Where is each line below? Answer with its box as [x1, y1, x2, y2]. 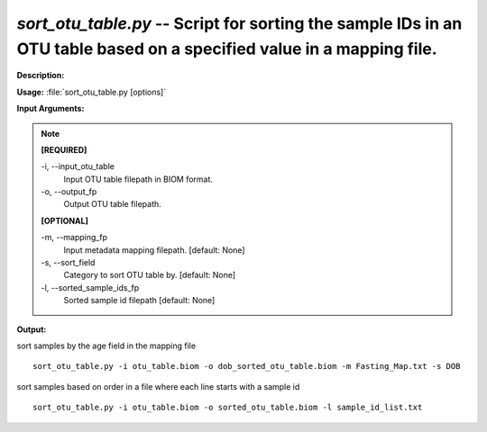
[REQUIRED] [41, 144, 87, 155]
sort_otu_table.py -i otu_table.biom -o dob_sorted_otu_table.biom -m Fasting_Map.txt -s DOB [32, 361, 461, 372]
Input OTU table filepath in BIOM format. [63, 174, 214, 184]
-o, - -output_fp [41, 186, 97, 197]
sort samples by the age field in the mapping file [16, 340, 197, 351]
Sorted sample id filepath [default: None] [63, 295, 216, 306]
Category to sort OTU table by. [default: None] [63, 270, 236, 281]
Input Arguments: [16, 103, 85, 114]
